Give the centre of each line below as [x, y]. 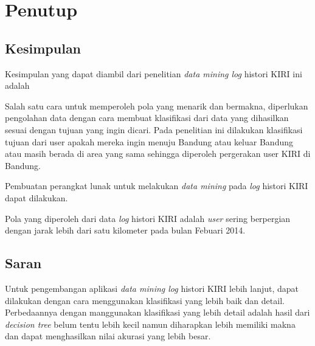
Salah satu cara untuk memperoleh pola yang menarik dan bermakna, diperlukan [157, 106]
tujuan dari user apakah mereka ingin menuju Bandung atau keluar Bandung [149, 141]
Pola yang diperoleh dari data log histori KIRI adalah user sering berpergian [148, 218]
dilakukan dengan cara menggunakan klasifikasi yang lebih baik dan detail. [145, 300]
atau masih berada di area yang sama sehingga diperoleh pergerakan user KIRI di [158, 154]
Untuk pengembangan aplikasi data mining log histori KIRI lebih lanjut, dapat [152, 288]
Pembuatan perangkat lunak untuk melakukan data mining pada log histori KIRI [157, 186]
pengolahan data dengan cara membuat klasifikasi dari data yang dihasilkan [147, 118]
